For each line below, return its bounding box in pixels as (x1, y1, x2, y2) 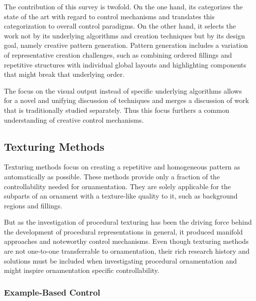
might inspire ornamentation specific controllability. (4, 265, 160, 275)
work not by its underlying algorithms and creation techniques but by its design (4, 30, 245, 40)
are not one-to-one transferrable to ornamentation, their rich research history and (4, 246, 250, 256)
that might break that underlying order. (4, 69, 125, 79)
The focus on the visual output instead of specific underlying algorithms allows (4, 85, 242, 96)
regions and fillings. (4, 200, 63, 210)
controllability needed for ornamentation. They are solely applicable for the (4, 181, 231, 191)
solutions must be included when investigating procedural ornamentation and (4, 255, 237, 266)
